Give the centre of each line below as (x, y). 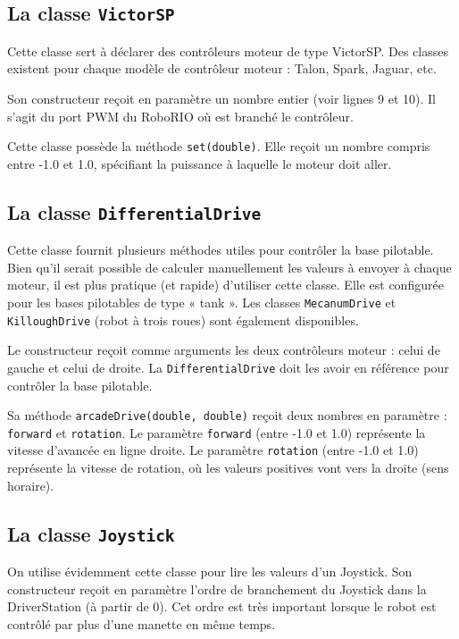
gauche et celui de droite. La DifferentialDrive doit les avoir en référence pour (228, 367)
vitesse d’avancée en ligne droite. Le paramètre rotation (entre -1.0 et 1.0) (213, 450)
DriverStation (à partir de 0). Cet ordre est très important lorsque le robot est (222, 606)
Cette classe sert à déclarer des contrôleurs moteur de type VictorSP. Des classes (228, 50)
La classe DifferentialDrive (134, 211)
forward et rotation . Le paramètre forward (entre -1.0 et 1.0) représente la (217, 432)
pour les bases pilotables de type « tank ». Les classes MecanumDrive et (202, 302)
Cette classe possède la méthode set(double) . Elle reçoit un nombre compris (219, 146)
